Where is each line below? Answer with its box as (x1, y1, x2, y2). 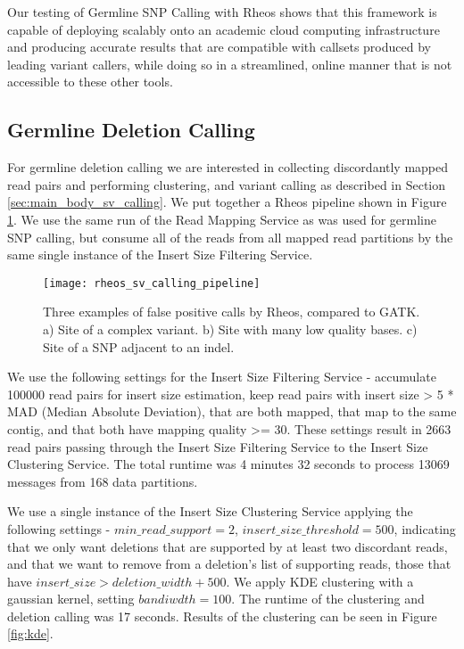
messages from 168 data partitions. (7, 472, 198, 490)
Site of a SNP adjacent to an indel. (43, 337, 235, 356)
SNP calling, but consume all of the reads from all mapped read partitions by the (7, 227, 453, 246)
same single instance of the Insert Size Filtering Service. (7, 245, 313, 264)
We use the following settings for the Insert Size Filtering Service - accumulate (7, 367, 436, 386)
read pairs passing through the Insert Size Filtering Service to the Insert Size (7, 437, 428, 456)
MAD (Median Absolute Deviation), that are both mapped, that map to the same (7, 402, 457, 421)
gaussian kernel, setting (7, 589, 135, 608)
